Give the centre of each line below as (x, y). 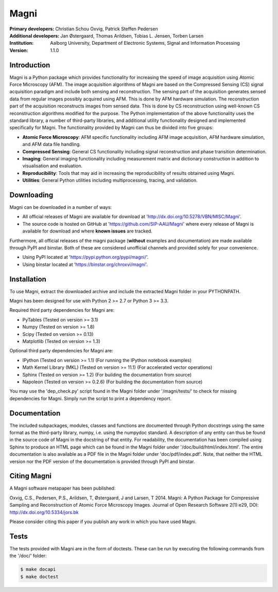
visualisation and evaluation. (52, 166)
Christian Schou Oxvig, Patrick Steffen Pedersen (106, 29)
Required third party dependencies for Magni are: (62, 310)
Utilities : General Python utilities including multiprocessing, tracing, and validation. (110, 181)
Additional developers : (34, 35)
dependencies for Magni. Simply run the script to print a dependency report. (91, 398)
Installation (28, 279)
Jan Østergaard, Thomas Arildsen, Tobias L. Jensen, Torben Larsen (132, 35)
